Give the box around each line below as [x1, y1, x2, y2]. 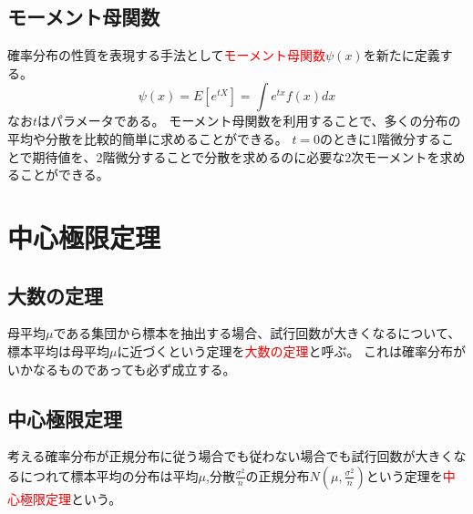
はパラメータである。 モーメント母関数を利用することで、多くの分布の [37, 111, 461, 130]
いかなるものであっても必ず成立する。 [7, 359, 236, 378]
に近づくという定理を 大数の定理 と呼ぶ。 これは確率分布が [117, 341, 467, 360]
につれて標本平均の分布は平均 [19, 466, 199, 485]
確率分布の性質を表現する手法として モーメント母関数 [7, 46, 326, 65]
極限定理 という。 [19, 488, 122, 508]
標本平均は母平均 [7, 341, 109, 360]
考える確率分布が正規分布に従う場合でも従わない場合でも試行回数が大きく [7, 447, 454, 466]
